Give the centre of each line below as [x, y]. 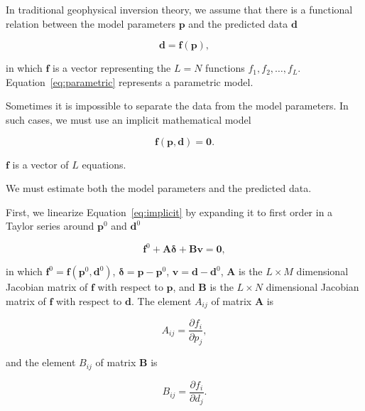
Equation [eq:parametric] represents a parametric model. [130, 81]
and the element [41, 362]
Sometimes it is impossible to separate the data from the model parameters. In [177, 106]
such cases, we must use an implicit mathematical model [129, 119]
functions [225, 68]
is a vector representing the [111, 68]
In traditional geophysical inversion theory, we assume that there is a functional [179, 9]
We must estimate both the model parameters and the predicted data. [159, 188]
